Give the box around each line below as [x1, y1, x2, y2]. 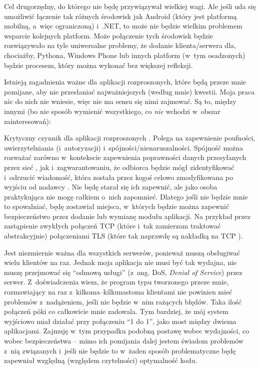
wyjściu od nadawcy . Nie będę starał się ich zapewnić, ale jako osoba [4, 181, 217, 192]
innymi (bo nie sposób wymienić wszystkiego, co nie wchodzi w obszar [4, 105, 220, 116]
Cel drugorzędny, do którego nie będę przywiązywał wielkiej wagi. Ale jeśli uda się [4, 1, 256, 11]
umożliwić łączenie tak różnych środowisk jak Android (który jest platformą [4, 10, 237, 21]
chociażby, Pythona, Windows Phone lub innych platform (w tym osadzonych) [4, 49, 245, 60]
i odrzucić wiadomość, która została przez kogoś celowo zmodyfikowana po [4, 171, 233, 182]
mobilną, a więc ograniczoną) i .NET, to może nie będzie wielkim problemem [4, 20, 242, 31]
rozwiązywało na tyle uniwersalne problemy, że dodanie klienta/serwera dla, [4, 40, 236, 50]
